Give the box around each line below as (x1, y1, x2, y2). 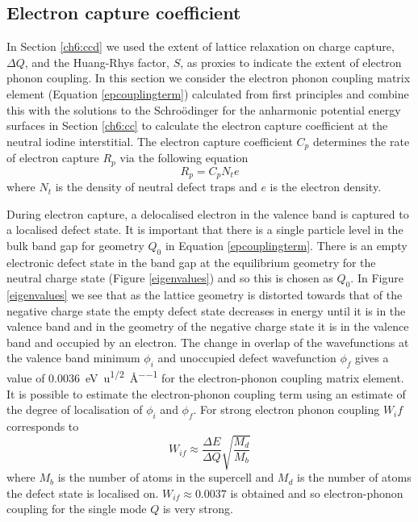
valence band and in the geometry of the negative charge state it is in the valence (6, 318, 409, 335)
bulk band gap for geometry (6, 236, 144, 253)
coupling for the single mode (6, 500, 147, 517)
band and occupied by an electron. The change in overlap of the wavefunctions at (6, 333, 409, 350)
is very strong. (162, 500, 233, 517)
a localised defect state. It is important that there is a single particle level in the (6, 221, 403, 238)
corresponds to (6, 417, 79, 434)
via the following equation (119, 149, 249, 166)
